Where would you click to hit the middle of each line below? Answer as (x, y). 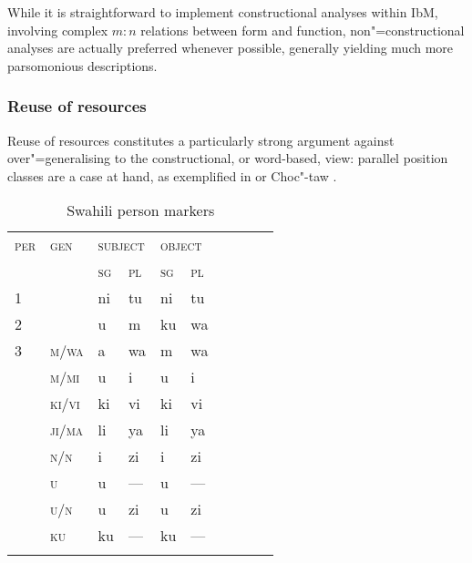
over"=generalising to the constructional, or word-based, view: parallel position (228, 158)
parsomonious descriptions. (82, 65)
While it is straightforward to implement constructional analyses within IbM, (223, 12)
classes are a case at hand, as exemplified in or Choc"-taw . (172, 175)
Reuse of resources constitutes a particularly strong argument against (201, 140)
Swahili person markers (141, 210)
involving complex (58, 30)
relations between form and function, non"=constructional (303, 30)
